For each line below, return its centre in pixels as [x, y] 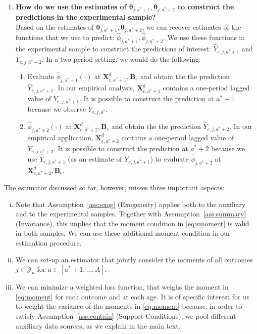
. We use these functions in [204, 37]
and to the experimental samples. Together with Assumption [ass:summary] [131, 214]
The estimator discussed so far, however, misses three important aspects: [114, 188]
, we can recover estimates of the [191, 26]
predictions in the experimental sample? [86, 17]
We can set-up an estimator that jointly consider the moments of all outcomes [134, 259]
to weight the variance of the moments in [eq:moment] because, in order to [129, 306]
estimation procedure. [49, 243]
